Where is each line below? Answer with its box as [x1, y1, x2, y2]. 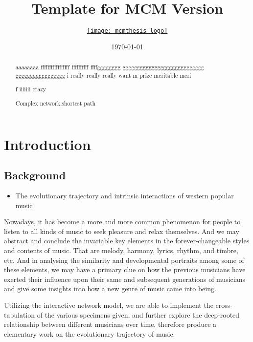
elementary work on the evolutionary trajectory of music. [4, 328, 175, 339]
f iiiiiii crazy [15, 85, 46, 93]
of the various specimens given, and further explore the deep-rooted [37, 309, 240, 320]
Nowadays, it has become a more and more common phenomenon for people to [4, 216, 241, 227]
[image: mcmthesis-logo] [87, 27, 168, 35]
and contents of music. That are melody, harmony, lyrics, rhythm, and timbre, [4, 245, 238, 255]
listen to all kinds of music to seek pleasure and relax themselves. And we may [4, 226, 239, 236]
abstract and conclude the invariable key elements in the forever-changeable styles [4, 235, 250, 246]
